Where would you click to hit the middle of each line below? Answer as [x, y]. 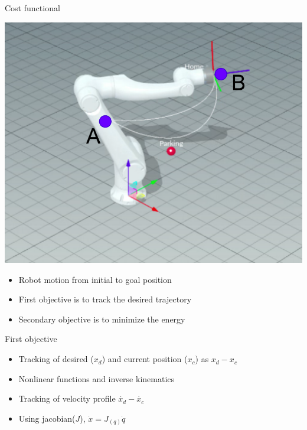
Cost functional [32, 8]
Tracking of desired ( [56, 359]
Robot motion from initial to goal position [95, 279]
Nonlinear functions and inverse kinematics [97, 378]
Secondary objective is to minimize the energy [102, 319]
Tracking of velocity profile [67, 398]
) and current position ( [145, 359]
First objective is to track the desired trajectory [105, 299]
